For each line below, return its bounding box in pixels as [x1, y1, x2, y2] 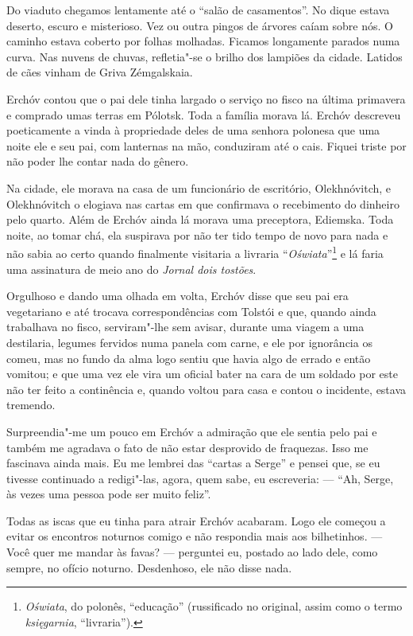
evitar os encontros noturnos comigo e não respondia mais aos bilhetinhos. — [6, 528, 383, 544]
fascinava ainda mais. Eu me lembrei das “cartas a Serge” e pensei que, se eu [6, 455, 380, 471]
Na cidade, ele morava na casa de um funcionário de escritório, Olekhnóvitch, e [6, 179, 392, 196]
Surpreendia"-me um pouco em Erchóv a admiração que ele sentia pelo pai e [6, 423, 377, 439]
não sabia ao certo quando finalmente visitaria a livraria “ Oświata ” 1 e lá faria [6, 243, 384, 261]
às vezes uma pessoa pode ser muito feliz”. [6, 486, 211, 502]
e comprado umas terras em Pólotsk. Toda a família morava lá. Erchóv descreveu [6, 106, 401, 123]
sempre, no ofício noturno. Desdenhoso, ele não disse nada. [6, 559, 292, 576]
